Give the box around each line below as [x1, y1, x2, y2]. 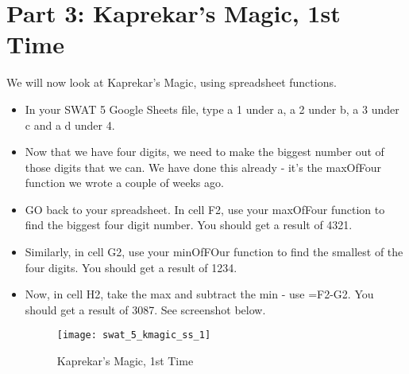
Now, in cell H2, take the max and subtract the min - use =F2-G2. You [25, 286, 374, 302]
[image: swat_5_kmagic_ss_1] [56, 329, 211, 341]
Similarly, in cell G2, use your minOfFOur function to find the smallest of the [25, 243, 403, 260]
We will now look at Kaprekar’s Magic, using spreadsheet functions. [6, 74, 337, 91]
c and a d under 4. [25, 116, 115, 133]
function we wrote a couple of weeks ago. [25, 174, 224, 191]
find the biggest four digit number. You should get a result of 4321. [25, 216, 353, 233]
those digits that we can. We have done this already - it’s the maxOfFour [25, 158, 381, 175]
